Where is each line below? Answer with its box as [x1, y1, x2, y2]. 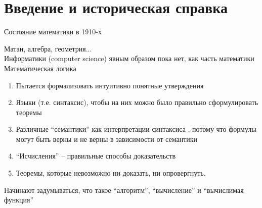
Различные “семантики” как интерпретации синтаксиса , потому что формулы [16, 124, 256, 134]
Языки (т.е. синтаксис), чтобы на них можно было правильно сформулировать [16, 97, 258, 108]
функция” [4, 194, 34, 205]
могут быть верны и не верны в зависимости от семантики [16, 133, 198, 144]
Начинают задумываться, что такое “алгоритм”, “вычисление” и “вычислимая [4, 184, 244, 195]
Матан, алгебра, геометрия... [4, 43, 92, 54]
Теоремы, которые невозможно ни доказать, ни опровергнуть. [16, 168, 206, 178]
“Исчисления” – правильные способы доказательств [16, 150, 176, 161]
